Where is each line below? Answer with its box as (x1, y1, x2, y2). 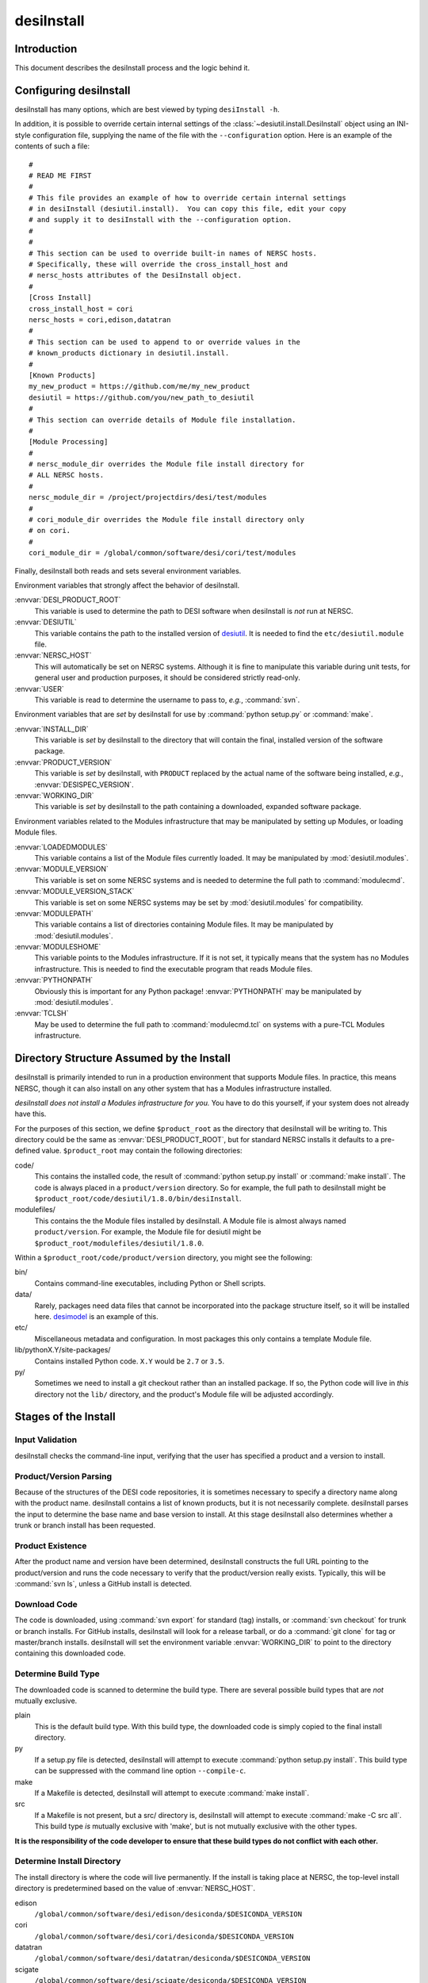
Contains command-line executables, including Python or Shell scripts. (34, 1278, 266, 1288)
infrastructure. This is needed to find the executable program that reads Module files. (34, 964, 313, 973)
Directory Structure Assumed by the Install (14, 1052, 231, 1065)
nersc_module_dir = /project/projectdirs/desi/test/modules (29, 493, 267, 502)
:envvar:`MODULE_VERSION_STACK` (14, 887, 135, 896)
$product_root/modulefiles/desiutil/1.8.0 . (34, 1238, 204, 1248)
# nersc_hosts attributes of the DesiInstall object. (29, 270, 242, 280)
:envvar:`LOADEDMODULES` (14, 842, 109, 852)
